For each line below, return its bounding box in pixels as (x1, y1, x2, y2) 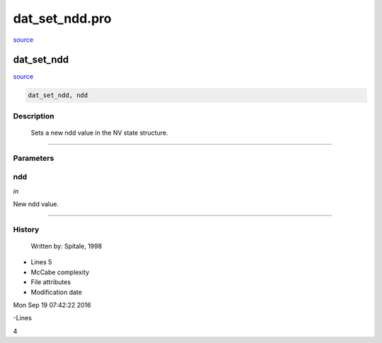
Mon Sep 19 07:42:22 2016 (13, 300, 91, 309)
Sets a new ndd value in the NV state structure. (30, 128, 168, 137)
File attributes (30, 278, 71, 286)
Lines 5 (30, 258, 52, 266)
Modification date (30, 288, 83, 296)
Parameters (13, 153, 54, 163)
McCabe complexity (30, 268, 90, 276)
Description (13, 111, 54, 120)
